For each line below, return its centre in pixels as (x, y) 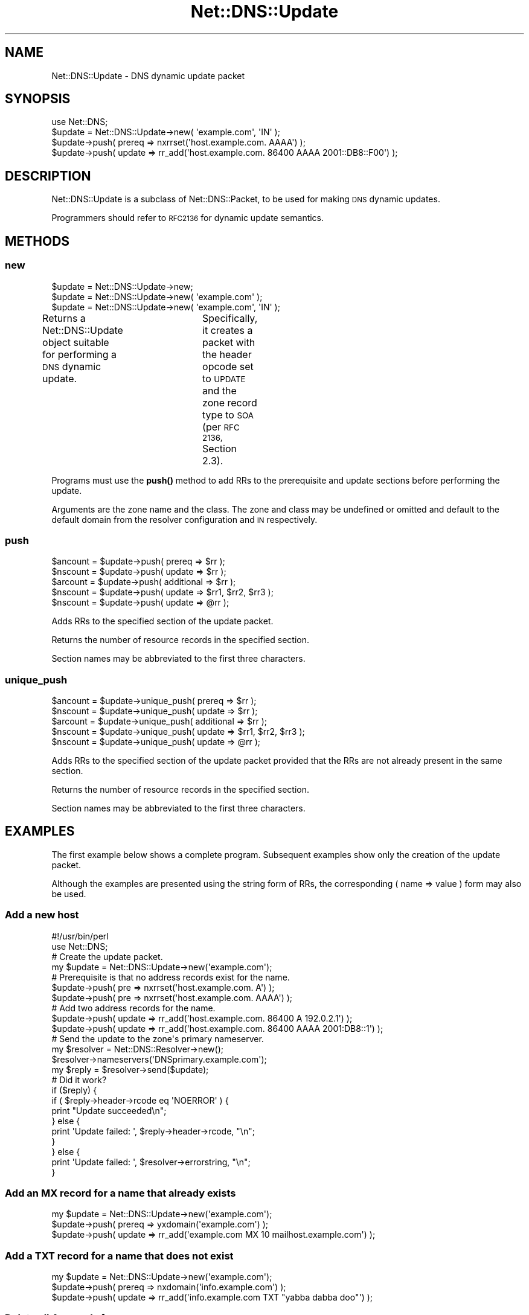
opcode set (228, 366)
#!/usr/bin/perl (80, 936)
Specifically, (230, 318)
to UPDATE (224, 378)
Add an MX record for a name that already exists (120, 1193)
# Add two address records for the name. (133, 1008)
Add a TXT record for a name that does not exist (119, 1256)
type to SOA (228, 414)
